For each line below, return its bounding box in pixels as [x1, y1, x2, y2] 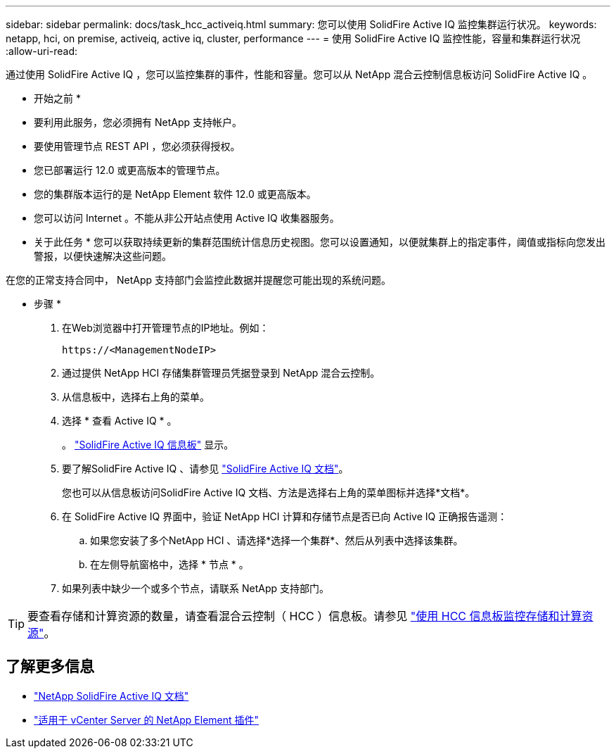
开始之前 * [34, 92, 81, 104]
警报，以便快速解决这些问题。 [34, 250, 172, 262]
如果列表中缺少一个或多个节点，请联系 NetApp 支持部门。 [62, 582, 329, 594]
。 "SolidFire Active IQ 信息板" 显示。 [62, 439, 234, 451]
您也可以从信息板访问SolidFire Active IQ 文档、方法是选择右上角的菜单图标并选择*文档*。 [62, 486, 475, 498]
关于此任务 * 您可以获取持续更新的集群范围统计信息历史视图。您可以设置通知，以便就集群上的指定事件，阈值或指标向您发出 [34, 236, 605, 248]
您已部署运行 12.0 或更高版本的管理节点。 [34, 164, 226, 176]
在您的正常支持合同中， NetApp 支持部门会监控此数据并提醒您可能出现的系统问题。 [6, 274, 391, 286]
